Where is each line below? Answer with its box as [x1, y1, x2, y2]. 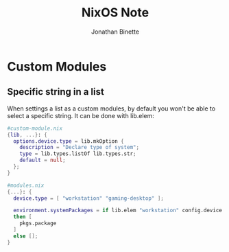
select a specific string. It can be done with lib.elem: [7, 111, 154, 119]
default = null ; [19, 157, 67, 164]
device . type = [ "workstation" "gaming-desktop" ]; [13, 194, 165, 202]
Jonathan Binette [91, 27, 139, 36]
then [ [13, 214, 32, 220]
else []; [13, 232, 38, 240]
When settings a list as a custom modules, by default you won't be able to [7, 104, 216, 113]
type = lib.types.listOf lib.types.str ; [19, 150, 136, 157]
